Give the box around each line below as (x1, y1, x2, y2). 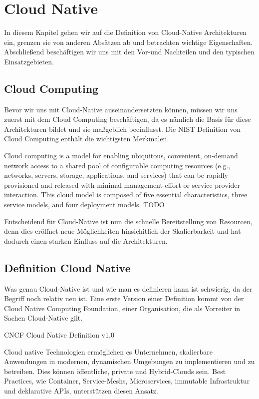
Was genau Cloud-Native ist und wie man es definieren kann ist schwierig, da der (4, 283, 253, 294)
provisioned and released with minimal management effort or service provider (4, 179, 240, 190)
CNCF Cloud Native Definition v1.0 (4, 330, 114, 340)
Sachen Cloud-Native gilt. (4, 313, 83, 323)
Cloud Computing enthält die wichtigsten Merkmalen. (4, 133, 169, 144)
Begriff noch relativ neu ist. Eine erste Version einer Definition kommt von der (4, 293, 244, 304)
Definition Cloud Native (4, 260, 131, 275)
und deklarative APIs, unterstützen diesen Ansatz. (4, 385, 158, 396)
